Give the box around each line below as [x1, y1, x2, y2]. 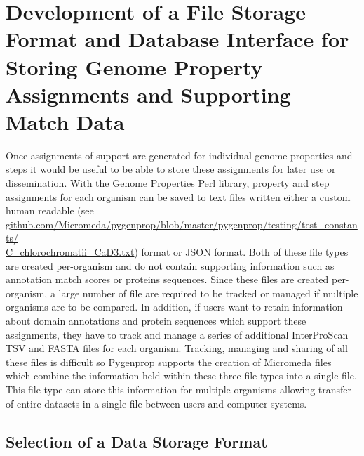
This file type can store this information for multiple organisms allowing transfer [6, 382, 352, 396]
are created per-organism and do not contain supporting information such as [6, 258, 335, 273]
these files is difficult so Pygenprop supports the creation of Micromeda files [6, 354, 332, 369]
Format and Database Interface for [6, 25, 349, 53]
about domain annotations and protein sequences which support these [6, 313, 306, 327]
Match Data [6, 107, 125, 136]
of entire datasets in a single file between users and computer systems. [6, 396, 307, 410]
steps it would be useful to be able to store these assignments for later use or [6, 162, 336, 176]
